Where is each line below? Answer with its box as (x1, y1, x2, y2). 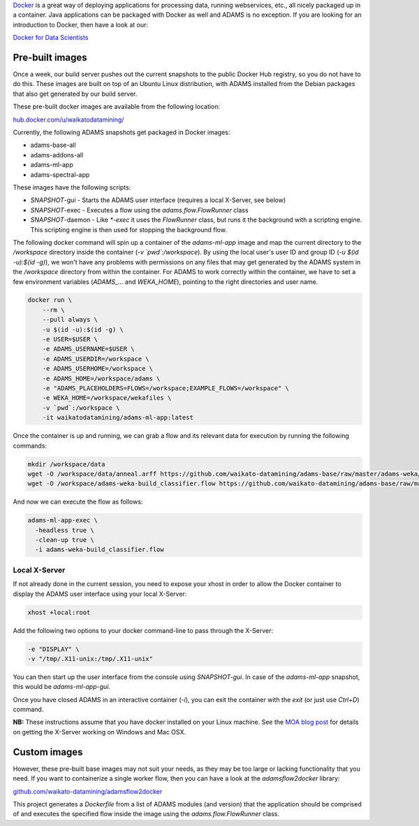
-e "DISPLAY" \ (27, 645, 80, 653)
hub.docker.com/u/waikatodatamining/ (13, 115, 124, 124)
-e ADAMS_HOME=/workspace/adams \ (42, 374, 161, 383)
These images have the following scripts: (13, 183, 131, 192)
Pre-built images (13, 51, 87, 63)
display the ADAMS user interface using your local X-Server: (13, 590, 187, 598)
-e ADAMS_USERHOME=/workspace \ (42, 364, 154, 373)
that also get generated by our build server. (13, 90, 138, 98)
